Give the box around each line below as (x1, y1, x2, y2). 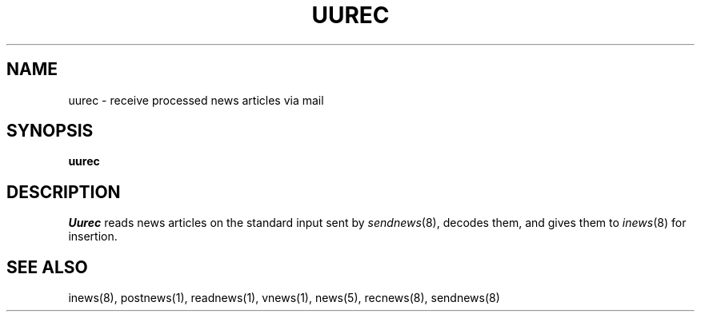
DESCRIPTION (6, 181, 121, 202)
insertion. (68, 229, 118, 244)
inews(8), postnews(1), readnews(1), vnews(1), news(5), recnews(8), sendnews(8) (68, 291, 500, 305)
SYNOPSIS (6, 121, 94, 141)
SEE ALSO (6, 256, 88, 277)
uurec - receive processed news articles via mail (68, 93, 324, 107)
